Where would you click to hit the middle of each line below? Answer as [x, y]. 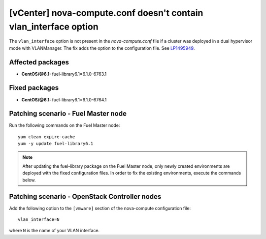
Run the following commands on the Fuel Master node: [65, 125]
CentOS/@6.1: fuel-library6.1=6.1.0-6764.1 [64, 100]
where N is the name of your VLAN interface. [54, 231]
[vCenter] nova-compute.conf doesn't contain [106, 13]
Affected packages [39, 62]
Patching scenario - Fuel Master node [68, 114]
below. [29, 180]
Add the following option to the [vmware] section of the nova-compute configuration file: [100, 208]
